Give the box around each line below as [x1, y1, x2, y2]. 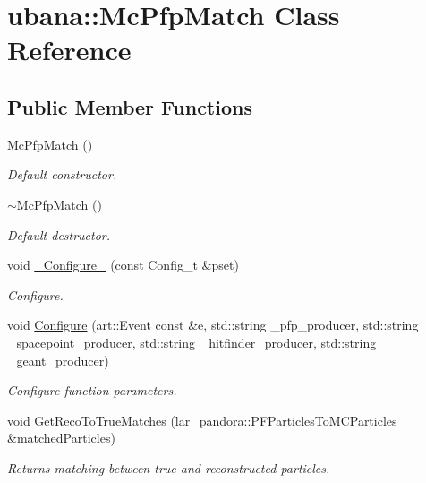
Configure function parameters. [7, 381, 177, 400]
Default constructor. [7, 165, 117, 184]
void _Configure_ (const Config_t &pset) [7, 255, 239, 274]
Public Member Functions [7, 92, 252, 120]
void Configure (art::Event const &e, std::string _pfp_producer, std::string [7, 315, 419, 334]
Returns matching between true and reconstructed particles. [7, 458, 330, 477]
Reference [7, 31, 132, 68]
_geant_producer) [7, 350, 109, 369]
